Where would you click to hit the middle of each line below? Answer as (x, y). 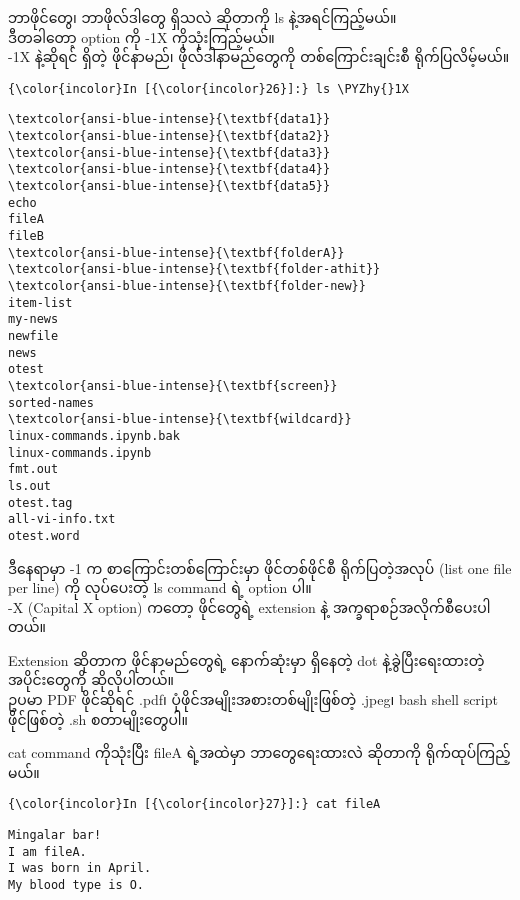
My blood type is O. (76, 885)
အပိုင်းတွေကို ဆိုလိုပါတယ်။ (91, 679)
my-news (33, 319)
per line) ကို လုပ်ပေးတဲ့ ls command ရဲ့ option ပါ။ (160, 587)
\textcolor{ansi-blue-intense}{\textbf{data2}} (169, 136)
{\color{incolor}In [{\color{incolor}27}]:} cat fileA (194, 804)
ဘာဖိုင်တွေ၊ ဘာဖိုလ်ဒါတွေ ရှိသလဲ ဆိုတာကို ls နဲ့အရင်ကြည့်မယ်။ (202, 17)
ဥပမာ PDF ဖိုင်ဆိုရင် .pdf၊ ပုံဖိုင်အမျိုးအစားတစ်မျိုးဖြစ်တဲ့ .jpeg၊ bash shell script (253, 699)
